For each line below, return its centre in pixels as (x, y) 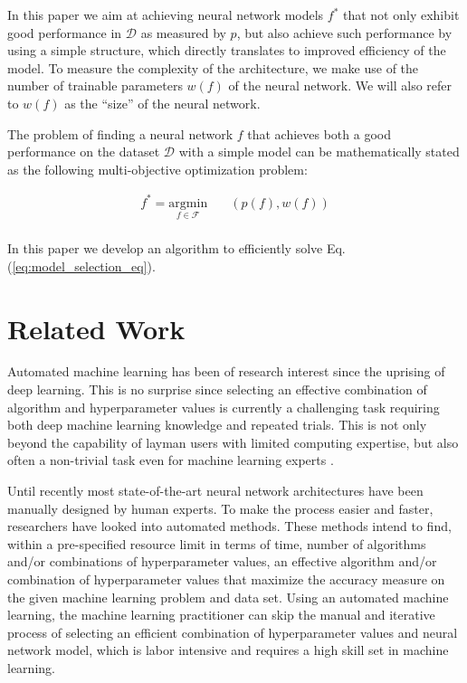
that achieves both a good (319, 133)
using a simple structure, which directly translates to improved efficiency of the (227, 50)
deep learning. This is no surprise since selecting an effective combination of (217, 389)
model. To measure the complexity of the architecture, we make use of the (213, 67)
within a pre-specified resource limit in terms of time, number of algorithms (217, 543)
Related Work (96, 328)
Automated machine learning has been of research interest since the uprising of (226, 371)
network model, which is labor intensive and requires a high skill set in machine (228, 650)
